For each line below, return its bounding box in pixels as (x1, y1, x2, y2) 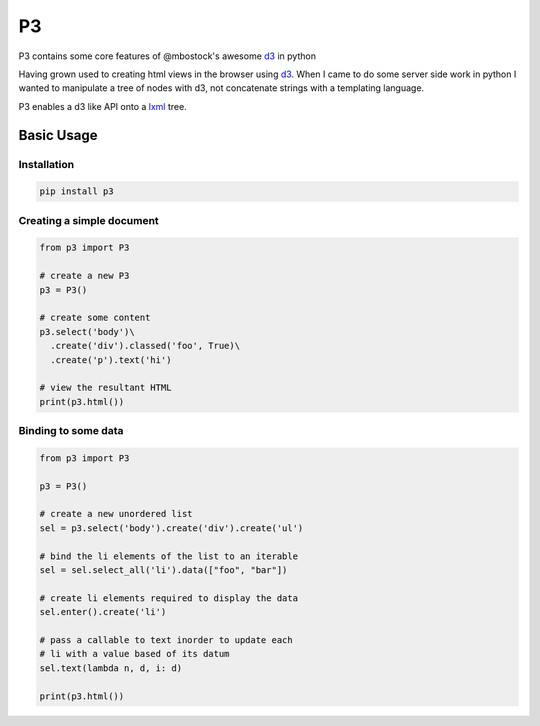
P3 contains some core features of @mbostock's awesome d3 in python (18, 50, 317, 62)
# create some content (39, 312, 151, 324)
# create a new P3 (39, 270, 130, 282)
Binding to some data (18, 424, 124, 438)
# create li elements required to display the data (39, 592, 299, 604)
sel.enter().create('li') (39, 606, 167, 618)
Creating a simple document (18, 213, 159, 227)
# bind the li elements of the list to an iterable (39, 550, 299, 562)
